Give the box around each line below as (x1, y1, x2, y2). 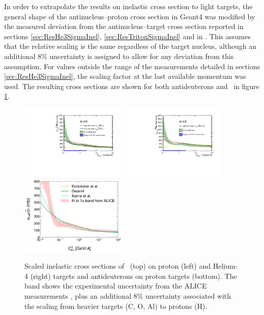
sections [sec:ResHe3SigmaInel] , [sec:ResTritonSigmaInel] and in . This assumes (4, 31, 251, 41)
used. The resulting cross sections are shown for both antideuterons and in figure (4, 80, 259, 91)
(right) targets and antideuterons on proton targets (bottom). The (30, 270, 237, 281)
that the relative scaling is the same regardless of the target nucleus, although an (4, 41, 257, 51)
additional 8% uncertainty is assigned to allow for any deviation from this (4, 50, 234, 61)
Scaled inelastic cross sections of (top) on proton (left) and (24, 261, 211, 271)
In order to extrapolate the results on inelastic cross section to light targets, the (4, 1, 253, 11)
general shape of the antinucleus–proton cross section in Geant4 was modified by (4, 11, 255, 21)
